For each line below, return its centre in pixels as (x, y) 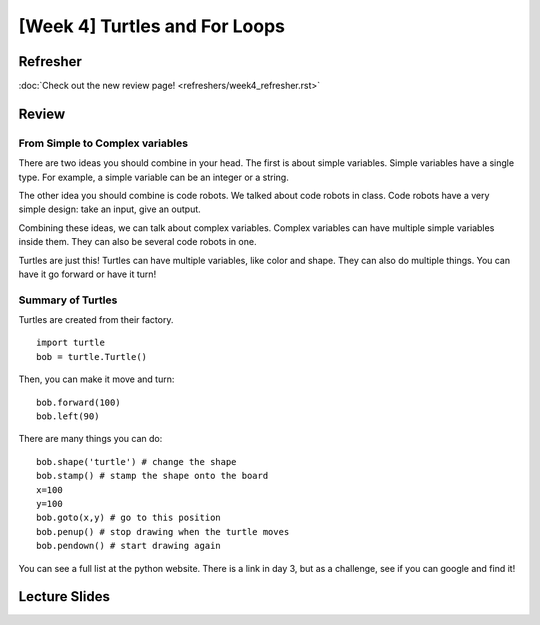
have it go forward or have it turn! (87, 274)
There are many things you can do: (90, 439)
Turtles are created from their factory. (96, 320)
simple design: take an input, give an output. (110, 209)
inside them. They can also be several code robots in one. (137, 242)
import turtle (70, 343)
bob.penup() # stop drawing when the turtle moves (163, 531)
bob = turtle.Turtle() (92, 356)
